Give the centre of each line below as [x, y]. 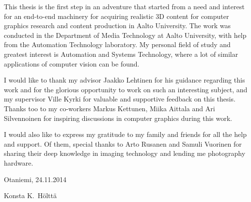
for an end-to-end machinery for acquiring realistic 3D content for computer [117, 16]
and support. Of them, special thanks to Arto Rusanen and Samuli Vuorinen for [123, 143]
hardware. [19, 162]
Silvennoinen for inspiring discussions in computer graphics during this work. [118, 118]
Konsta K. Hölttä [30, 195]
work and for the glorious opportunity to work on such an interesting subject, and [126, 89]
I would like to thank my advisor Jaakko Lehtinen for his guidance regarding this [125, 80]
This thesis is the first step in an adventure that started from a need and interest [124, 6]
